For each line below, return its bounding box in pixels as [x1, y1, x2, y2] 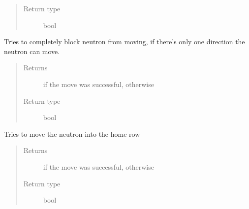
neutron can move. [4, 46, 60, 56]
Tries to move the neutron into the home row [4, 128, 140, 139]
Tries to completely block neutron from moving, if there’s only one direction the [4, 36, 245, 47]
